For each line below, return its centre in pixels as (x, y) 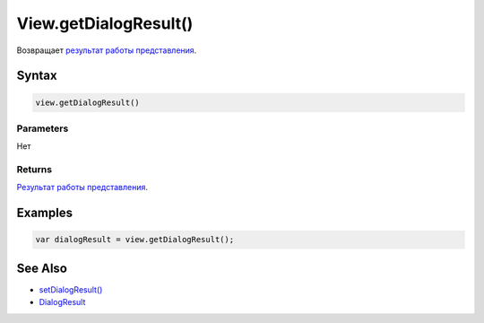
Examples (45, 213)
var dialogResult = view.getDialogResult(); (135, 240)
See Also (42, 268)
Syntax (37, 76)
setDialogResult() (71, 289)
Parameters (43, 128)
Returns (35, 170)
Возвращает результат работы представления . (107, 50)
